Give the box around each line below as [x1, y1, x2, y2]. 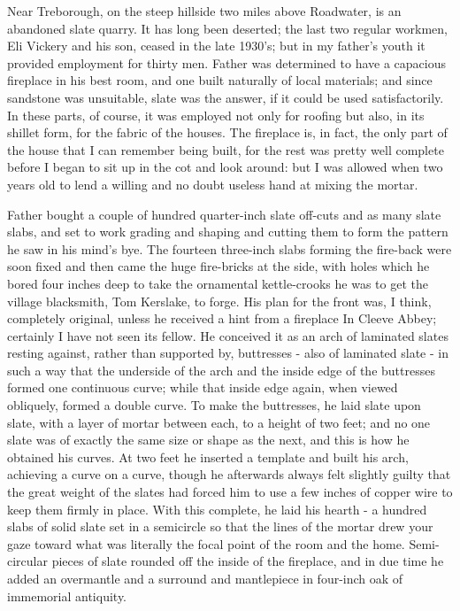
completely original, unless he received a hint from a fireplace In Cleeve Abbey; [7, 309, 437, 328]
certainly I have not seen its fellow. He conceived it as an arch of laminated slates [7, 326, 448, 344]
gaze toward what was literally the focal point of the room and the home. [7, 534, 405, 553]
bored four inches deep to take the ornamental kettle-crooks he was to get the [7, 274, 428, 292]
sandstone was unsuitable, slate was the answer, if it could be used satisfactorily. [7, 88, 444, 106]
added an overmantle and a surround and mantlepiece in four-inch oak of [7, 569, 403, 587]
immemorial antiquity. [7, 586, 127, 605]
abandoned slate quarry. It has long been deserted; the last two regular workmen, [7, 19, 448, 37]
